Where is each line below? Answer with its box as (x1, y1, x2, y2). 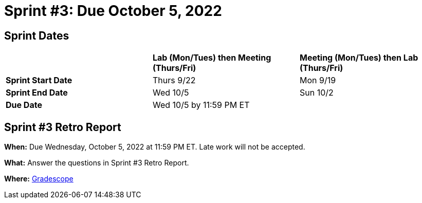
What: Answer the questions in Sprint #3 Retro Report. (4, 158, 189, 168)
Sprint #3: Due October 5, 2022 (4, 2, 222, 20)
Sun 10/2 (299, 87, 334, 98)
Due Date (6, 100, 42, 110)
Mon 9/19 (299, 75, 336, 86)
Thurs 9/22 (152, 75, 196, 86)
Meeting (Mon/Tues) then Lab (299, 52, 418, 63)
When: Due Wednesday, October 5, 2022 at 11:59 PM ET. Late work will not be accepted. (4, 142, 305, 152)
